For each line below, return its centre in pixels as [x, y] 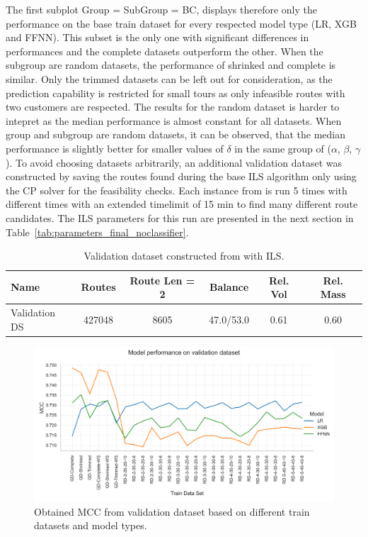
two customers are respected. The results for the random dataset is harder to [173, 107]
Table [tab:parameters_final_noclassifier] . [97, 232]
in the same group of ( [283, 148]
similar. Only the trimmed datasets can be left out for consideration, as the [169, 78]
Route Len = [162, 280]
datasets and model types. [91, 525]
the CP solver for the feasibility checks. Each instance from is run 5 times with [177, 190]
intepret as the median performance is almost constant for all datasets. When [174, 120]
